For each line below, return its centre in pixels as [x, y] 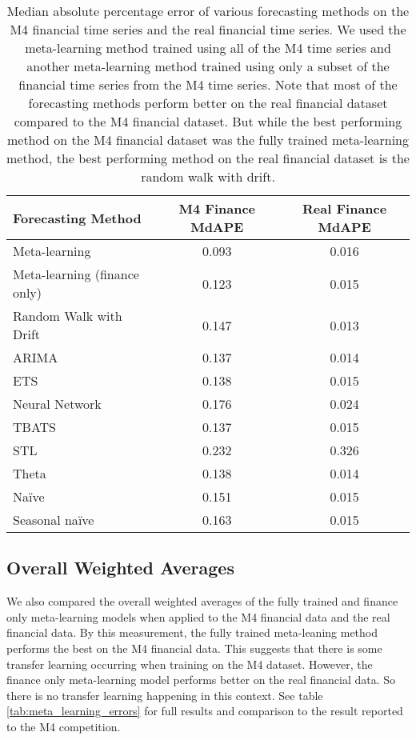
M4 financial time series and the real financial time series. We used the [208, 29]
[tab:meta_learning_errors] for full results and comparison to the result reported [205, 711]
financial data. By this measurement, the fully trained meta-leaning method [192, 632]
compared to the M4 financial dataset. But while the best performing [208, 121]
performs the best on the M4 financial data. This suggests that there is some [194, 648]
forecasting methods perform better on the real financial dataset [208, 103]
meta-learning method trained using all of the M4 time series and [208, 48]
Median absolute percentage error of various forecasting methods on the [208, 11]
